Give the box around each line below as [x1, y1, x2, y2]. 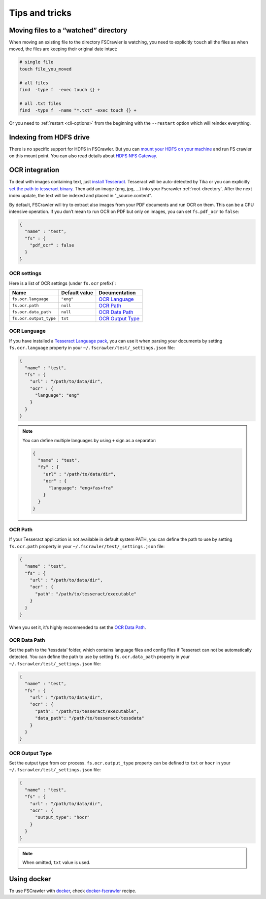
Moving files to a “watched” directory [9, 26, 128, 35]
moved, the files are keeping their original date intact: [9, 46, 118, 52]
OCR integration [9, 166, 60, 174]
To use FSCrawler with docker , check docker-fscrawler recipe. [9, 888, 136, 894]
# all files [19, 80, 49, 86]
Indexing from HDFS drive [9, 133, 90, 141]
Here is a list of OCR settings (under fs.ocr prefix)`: [9, 280, 116, 286]
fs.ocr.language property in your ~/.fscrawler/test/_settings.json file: [9, 345, 175, 351]
